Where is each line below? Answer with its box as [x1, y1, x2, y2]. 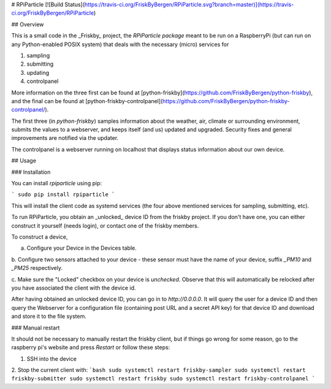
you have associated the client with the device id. [11, 284, 136, 291]
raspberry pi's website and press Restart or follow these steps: [11, 344, 170, 351]
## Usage [11, 157, 37, 164]
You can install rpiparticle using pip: [11, 180, 102, 187]
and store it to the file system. [11, 313, 87, 320]
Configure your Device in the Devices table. [26, 244, 137, 252]
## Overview [11, 20, 44, 28]
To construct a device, [11, 233, 68, 241]
